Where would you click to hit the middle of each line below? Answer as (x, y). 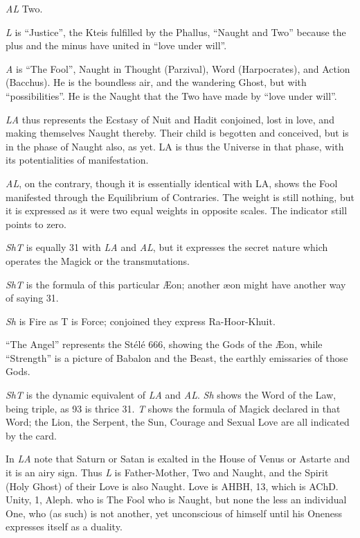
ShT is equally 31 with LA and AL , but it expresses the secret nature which (167, 247)
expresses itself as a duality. (64, 527)
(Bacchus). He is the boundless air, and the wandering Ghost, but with (156, 82)
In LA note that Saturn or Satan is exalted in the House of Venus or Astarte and (178, 459)
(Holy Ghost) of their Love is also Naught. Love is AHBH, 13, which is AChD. (172, 486)
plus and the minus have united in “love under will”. (116, 45)
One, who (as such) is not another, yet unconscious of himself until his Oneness (174, 513)
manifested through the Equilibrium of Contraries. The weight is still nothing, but (180, 197)
